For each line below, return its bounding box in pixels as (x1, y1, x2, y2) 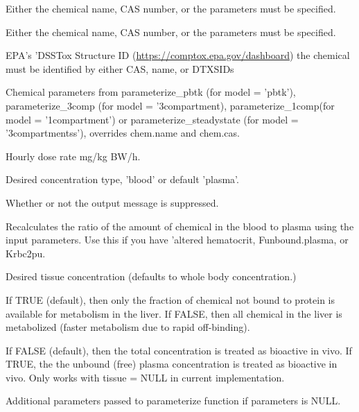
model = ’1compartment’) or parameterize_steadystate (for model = (6, 112, 299, 126)
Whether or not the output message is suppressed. (6, 195, 219, 209)
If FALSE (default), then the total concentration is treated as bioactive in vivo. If (6, 343, 352, 357)
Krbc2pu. (6, 246, 46, 260)
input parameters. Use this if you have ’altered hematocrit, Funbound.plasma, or (6, 232, 349, 247)
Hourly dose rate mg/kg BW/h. (6, 148, 141, 163)
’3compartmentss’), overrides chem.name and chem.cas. (6, 126, 240, 140)
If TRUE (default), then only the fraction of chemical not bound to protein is (6, 292, 335, 307)
